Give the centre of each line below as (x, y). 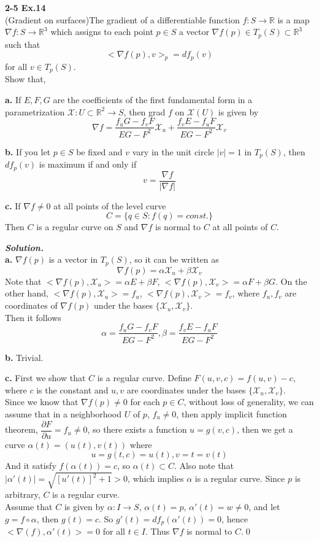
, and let (264, 507)
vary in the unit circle (173, 151)
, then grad (144, 111)
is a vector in (73, 259)
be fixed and (99, 151)
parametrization (35, 111)
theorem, (21, 429)
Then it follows (33, 317)
